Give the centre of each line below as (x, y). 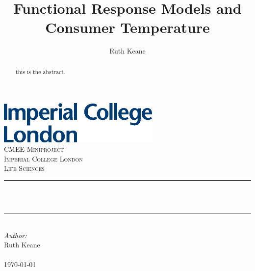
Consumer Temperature (127, 27)
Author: (15, 235)
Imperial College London (43, 158)
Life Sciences (24, 168)
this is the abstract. (40, 71)
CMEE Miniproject (34, 149)
